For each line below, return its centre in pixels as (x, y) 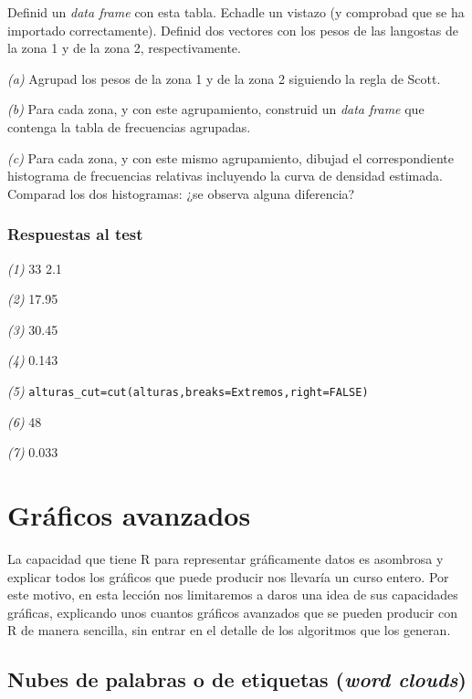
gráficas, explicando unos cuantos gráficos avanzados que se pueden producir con (232, 612)
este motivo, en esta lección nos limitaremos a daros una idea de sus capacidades (233, 595)
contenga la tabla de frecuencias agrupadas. (129, 126)
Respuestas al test (75, 234)
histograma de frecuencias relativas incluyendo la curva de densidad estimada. (225, 176)
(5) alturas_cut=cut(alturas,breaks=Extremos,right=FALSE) (188, 390)
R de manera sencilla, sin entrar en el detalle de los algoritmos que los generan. (229, 630)
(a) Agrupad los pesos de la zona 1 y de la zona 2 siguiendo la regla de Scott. (224, 78)
